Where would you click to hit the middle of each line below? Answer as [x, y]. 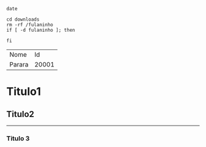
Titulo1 [24, 92]
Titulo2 [21, 114]
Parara [19, 64]
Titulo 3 [18, 138]
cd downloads [23, 20]
